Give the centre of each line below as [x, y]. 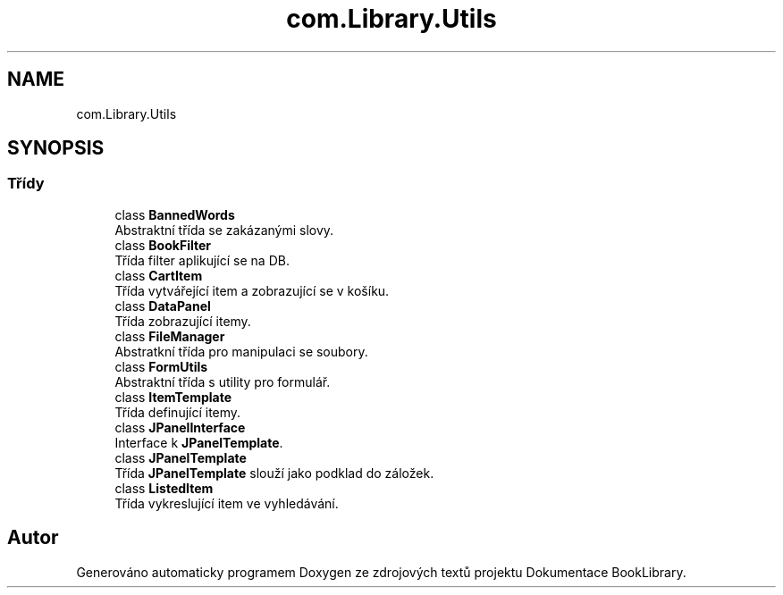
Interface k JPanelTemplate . [199, 442]
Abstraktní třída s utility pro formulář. [223, 381]
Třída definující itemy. [178, 412]
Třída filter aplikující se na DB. [202, 260]
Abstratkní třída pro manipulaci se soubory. [241, 351]
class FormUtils [161, 366]
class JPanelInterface [180, 427]
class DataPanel [163, 306]
